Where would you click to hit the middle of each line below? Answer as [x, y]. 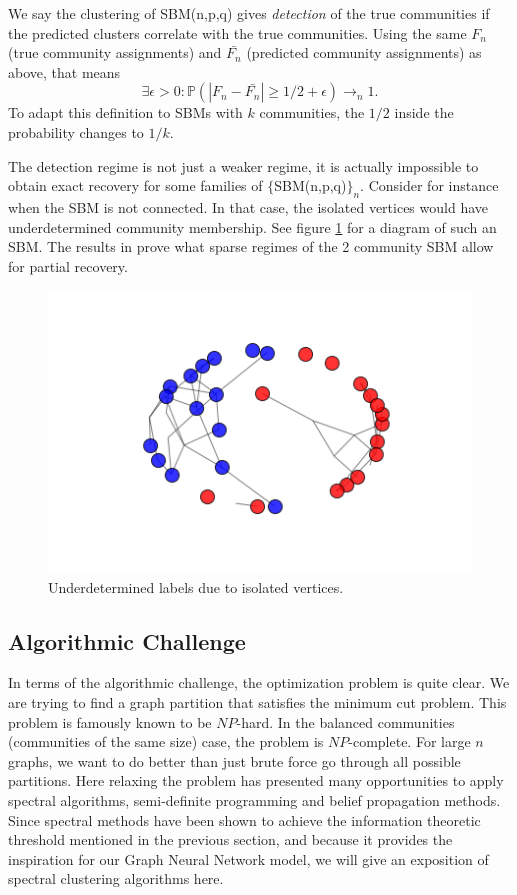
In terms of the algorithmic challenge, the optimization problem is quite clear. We [259, 682]
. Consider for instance [429, 185]
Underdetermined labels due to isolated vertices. [196, 586]
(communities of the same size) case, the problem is [166, 741]
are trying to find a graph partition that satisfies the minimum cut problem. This [257, 701]
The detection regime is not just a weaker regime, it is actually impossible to [243, 165]
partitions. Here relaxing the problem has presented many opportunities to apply [256, 780]
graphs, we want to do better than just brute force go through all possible [234, 760]
